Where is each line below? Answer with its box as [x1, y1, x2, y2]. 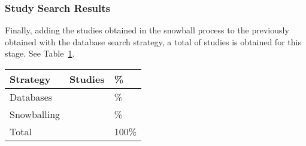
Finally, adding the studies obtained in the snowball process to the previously [5, 24, 289, 36]
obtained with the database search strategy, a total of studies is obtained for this [5, 35, 301, 48]
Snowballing [10, 107, 60, 121]
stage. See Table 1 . [5, 47, 75, 60]
